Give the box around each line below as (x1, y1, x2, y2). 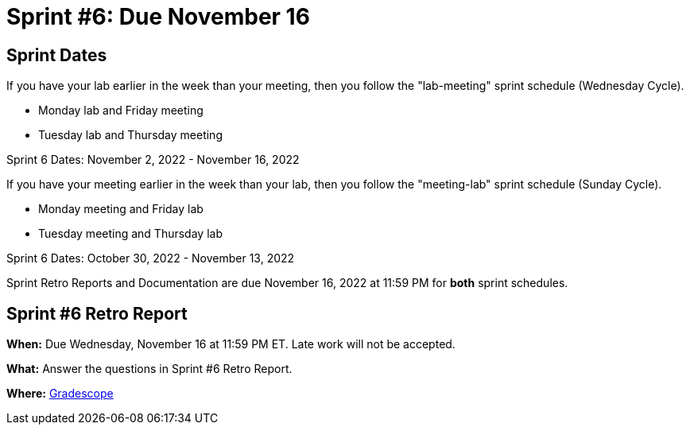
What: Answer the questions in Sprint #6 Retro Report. (6, 362, 293, 376)
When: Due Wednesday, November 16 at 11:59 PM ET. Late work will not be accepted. (6, 337, 455, 351)
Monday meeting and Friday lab (38, 202, 204, 216)
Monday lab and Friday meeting (38, 103, 204, 118)
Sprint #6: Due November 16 (6, 3, 310, 30)
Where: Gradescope (6, 386, 114, 401)
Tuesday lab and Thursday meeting (38, 128, 223, 142)
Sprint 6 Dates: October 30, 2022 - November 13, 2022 (6, 251, 295, 266)
